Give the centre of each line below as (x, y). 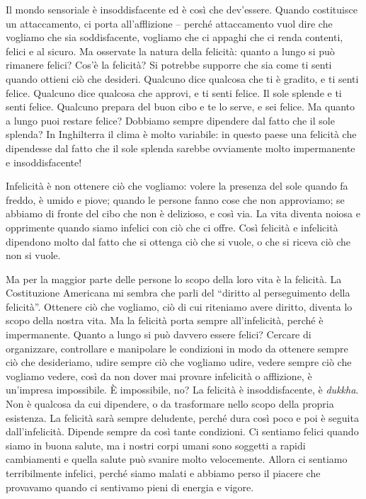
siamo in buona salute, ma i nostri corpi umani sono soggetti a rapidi (156, 445)
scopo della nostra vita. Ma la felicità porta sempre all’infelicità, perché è (165, 320)
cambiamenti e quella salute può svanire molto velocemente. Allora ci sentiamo (177, 459)
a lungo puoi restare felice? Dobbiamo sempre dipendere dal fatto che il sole (170, 120)
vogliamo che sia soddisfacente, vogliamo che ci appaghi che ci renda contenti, (175, 37)
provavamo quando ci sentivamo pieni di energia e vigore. (130, 487)
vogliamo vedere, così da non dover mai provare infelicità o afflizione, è (159, 375)
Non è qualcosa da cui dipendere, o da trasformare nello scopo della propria (170, 404)
